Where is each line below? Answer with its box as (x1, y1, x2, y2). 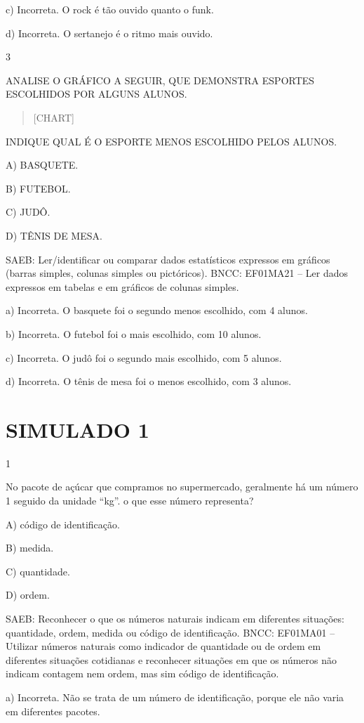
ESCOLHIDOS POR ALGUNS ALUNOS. (6, 86, 187, 101)
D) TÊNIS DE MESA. (6, 228, 102, 242)
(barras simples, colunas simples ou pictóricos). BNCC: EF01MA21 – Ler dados (6, 266, 349, 280)
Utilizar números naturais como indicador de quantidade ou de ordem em (6, 639, 321, 653)
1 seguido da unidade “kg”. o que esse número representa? (6, 493, 254, 507)
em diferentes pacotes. (6, 703, 100, 718)
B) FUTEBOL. (6, 181, 71, 195)
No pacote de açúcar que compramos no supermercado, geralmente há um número (6, 479, 358, 494)
